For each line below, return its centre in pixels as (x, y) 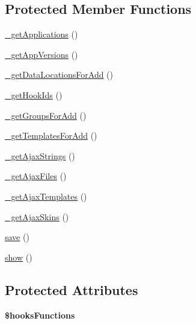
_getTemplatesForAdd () (51, 135)
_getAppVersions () (41, 54)
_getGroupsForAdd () (46, 115)
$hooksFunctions (40, 315)
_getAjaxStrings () (40, 155)
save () (17, 237)
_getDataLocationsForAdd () (59, 75)
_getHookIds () (34, 94)
